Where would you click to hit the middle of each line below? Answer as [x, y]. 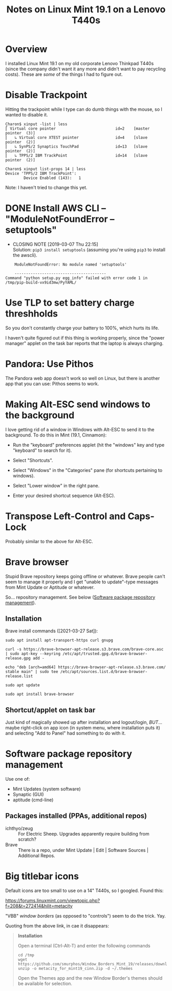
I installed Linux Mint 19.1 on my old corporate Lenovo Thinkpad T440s [80, 63]
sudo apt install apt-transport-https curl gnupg [59, 640]
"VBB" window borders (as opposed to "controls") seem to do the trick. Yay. [85, 916]
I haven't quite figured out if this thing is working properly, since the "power [85, 338]
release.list [19, 676]
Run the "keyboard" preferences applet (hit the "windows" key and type [89, 445]
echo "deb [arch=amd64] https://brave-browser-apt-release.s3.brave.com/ [86, 667]
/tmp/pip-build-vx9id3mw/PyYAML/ [41, 282]
